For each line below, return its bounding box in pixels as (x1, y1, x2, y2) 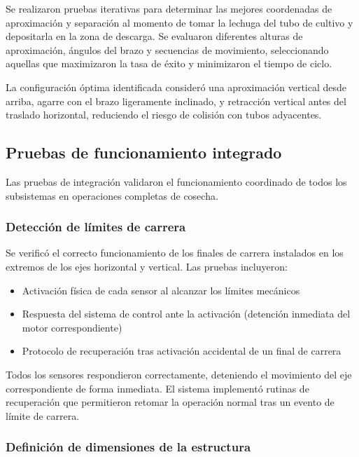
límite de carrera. (6, 408, 80, 423)
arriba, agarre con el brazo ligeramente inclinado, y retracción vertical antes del (6, 93, 346, 108)
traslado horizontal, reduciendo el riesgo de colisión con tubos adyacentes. (6, 107, 322, 122)
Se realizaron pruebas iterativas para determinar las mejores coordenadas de (6, 1, 332, 15)
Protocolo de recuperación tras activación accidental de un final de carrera (22, 343, 342, 358)
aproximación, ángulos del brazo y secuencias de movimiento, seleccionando (6, 42, 329, 57)
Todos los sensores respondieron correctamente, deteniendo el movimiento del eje (6, 367, 352, 381)
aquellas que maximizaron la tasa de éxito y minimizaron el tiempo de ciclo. (6, 56, 332, 71)
